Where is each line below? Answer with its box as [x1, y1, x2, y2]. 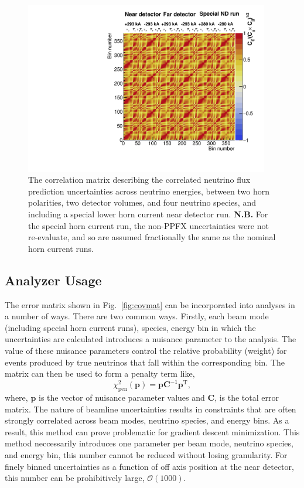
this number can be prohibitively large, [5, 472, 145, 484]
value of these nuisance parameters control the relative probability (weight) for [5, 344, 287, 356]
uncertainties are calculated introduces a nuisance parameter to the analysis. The [5, 333, 296, 345]
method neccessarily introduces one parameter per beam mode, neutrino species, [5, 437, 293, 449]
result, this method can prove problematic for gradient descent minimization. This [5, 425, 300, 438]
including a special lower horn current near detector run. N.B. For [28, 208, 268, 220]
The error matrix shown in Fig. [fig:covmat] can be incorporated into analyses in [5, 298, 295, 310]
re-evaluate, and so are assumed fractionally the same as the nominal [28, 231, 276, 243]
